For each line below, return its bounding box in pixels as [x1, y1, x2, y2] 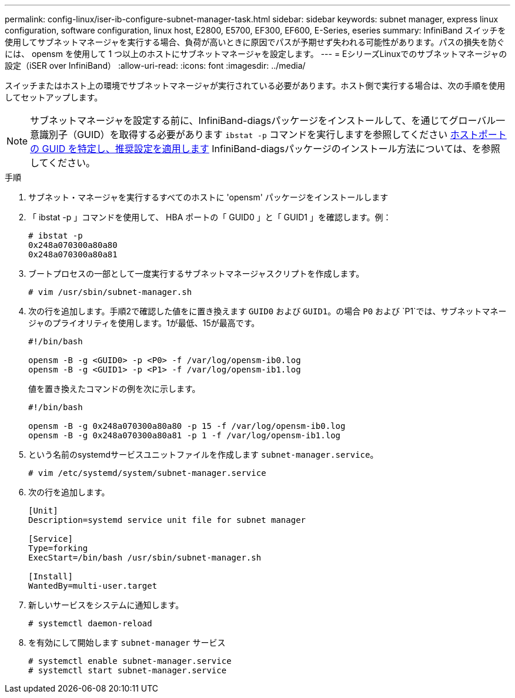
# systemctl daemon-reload [28, 619, 152, 628]
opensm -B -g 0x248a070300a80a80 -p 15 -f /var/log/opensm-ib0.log [28, 421, 346, 431]
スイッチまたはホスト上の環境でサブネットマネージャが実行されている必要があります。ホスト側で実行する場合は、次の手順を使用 [5, 80, 506, 90]
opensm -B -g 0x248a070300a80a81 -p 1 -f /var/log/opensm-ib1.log [28, 431, 341, 440]
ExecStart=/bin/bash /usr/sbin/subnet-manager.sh [28, 553, 262, 562]
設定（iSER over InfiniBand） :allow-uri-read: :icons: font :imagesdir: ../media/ [5, 61, 306, 71]
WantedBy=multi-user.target [28, 581, 158, 590]
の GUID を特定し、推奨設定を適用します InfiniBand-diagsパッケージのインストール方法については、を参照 [30, 143, 500, 155]
